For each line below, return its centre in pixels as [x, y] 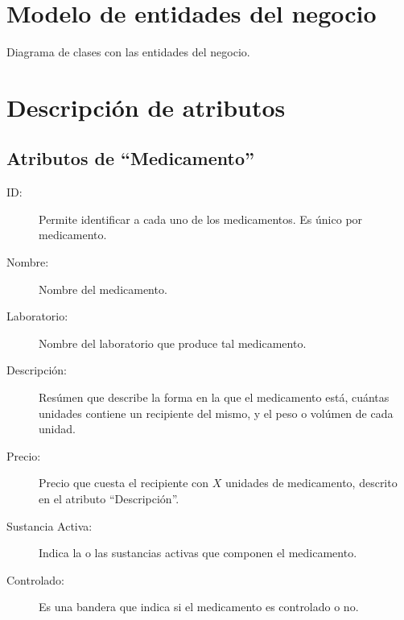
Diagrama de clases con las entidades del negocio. [128, 52]
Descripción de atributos [146, 107]
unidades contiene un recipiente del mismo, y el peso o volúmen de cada [216, 413]
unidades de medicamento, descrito [311, 483]
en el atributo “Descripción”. [109, 499]
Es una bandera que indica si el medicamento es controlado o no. [199, 607]
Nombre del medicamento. [103, 289]
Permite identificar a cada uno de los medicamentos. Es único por [201, 219]
